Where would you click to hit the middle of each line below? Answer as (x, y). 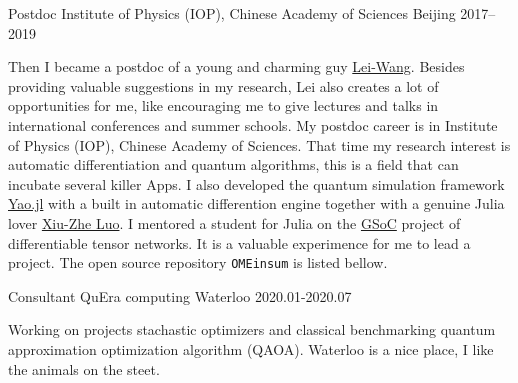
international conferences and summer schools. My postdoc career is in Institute (253, 124)
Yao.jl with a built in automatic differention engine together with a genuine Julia (256, 203)
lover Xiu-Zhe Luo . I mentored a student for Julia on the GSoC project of (234, 222)
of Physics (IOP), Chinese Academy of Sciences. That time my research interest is (259, 144)
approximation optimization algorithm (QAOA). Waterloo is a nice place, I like (251, 348)
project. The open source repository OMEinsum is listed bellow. (198, 262)
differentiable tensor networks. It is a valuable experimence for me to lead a (239, 242)
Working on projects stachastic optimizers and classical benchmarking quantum (252, 329)
